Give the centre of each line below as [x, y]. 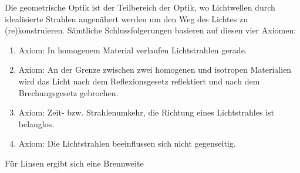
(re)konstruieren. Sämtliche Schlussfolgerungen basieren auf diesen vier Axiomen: [151, 30]
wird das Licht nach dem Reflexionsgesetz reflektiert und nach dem [139, 81]
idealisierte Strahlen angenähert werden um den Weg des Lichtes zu [126, 18]
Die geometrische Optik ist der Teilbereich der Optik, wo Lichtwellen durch [140, 7]
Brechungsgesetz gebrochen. [68, 92]
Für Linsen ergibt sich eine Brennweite [74, 163]
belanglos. [36, 123]
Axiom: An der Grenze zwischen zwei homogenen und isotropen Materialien [155, 69]
